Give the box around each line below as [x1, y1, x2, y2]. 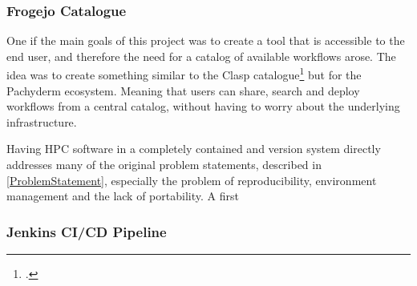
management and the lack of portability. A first [6, 187, 239, 204]
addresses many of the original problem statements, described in [6, 156, 322, 173]
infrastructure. [6, 113, 77, 130]
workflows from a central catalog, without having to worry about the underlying [6, 98, 400, 115]
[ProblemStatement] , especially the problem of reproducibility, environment [6, 171, 377, 188]
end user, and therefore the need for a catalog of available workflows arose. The [6, 47, 396, 64]
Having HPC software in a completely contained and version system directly [6, 140, 381, 157]
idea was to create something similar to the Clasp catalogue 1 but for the [6, 64, 362, 83]
